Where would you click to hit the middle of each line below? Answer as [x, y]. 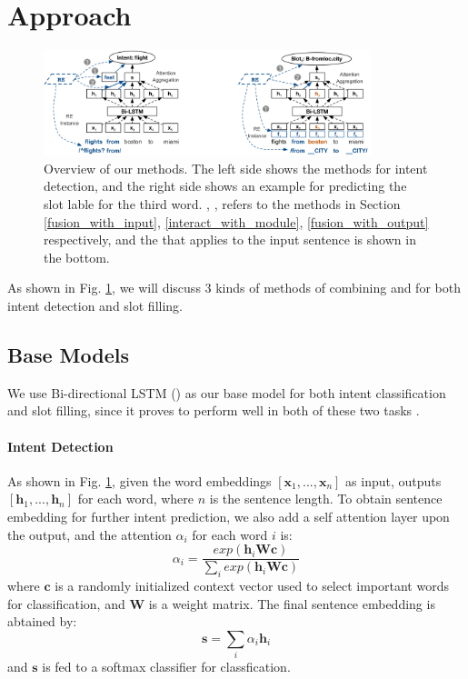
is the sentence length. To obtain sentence [326, 499]
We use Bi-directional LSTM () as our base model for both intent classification [227, 392]
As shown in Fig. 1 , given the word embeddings [139, 480]
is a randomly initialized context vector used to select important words [252, 586]
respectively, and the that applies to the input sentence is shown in [230, 240]
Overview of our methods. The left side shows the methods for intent [236, 168]
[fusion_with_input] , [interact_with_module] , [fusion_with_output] [236, 221]
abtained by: [42, 621]
